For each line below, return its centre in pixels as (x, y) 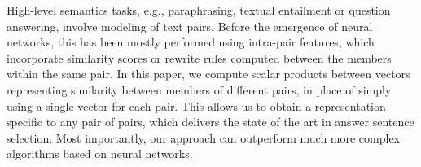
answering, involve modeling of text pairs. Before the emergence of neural (190, 26)
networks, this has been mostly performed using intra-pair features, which (191, 42)
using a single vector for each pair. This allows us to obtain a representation (196, 105)
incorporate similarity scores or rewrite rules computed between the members (199, 57)
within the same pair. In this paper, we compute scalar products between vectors (208, 74)
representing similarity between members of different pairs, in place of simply (199, 89)
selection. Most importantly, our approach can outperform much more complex (204, 137)
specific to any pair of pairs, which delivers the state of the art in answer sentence (210, 122)
